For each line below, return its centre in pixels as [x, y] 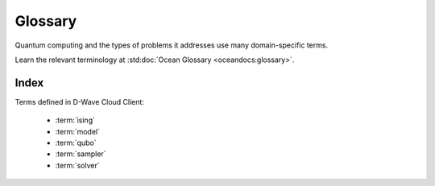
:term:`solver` [77, 165]
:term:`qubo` [76, 143]
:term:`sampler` [81, 154]
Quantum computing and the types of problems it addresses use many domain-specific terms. [172, 45]
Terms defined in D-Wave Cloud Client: [80, 101]
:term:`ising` [75, 120]
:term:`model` [78, 131]
